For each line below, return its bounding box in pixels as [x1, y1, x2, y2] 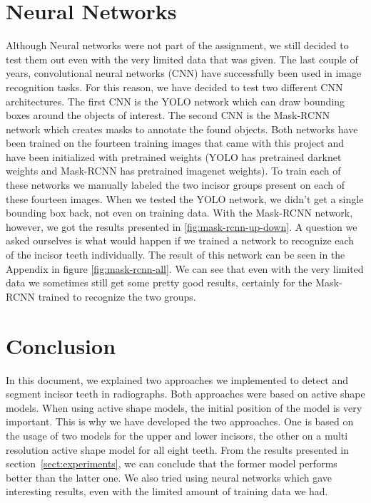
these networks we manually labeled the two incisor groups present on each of [6, 177, 345, 192]
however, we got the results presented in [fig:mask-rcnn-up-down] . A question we [6, 219, 357, 234]
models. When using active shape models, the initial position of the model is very [6, 400, 362, 415]
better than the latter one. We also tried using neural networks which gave [6, 470, 332, 484]
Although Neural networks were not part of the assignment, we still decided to [6, 38, 349, 53]
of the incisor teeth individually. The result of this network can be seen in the [6, 247, 345, 262]
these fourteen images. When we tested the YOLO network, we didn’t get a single [6, 191, 364, 206]
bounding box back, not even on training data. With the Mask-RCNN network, [6, 205, 353, 220]
